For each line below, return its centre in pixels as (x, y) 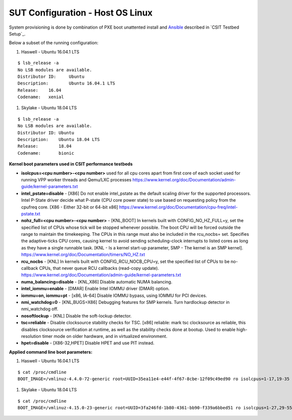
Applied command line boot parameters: (51, 352)
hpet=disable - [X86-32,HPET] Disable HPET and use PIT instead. (88, 343)
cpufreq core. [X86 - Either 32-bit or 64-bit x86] (70, 207)
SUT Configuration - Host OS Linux (81, 13)
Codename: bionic (46, 153)
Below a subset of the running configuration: (54, 43)
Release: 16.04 (40, 90)
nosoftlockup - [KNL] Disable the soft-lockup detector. (76, 315)
